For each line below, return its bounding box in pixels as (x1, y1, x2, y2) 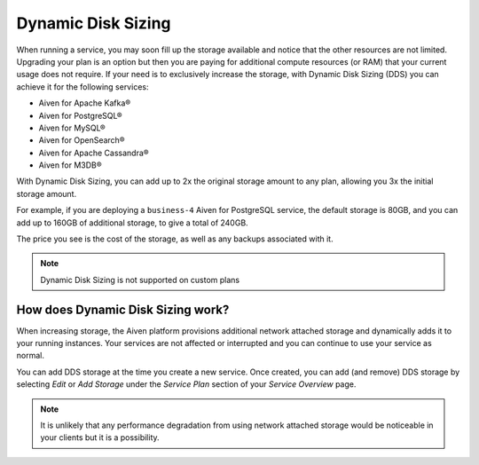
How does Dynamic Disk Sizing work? (16, 302, 230, 317)
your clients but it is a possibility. (40, 432, 160, 443)
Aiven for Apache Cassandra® (38, 147, 149, 158)
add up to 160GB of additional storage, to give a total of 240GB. (16, 217, 248, 228)
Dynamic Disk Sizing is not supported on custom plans (40, 274, 239, 285)
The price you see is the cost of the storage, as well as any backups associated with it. (16, 233, 334, 244)
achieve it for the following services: (16, 81, 149, 92)
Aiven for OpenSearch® (38, 135, 125, 146)
